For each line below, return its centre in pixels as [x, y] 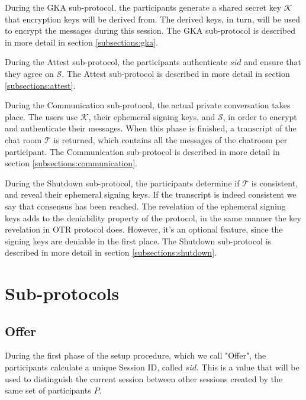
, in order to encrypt [260, 116]
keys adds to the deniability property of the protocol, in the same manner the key [153, 217]
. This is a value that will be [248, 367]
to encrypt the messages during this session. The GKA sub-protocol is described [150, 30]
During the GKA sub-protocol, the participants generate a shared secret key [143, 7]
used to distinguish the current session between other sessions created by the [144, 378]
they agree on [29, 73]
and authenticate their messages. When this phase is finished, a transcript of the [151, 128]
